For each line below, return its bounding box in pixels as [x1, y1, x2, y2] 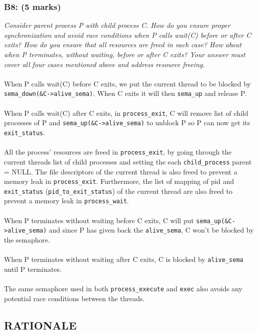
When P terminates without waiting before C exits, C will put [4, 215, 194, 225]
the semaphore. [4, 234, 50, 245]
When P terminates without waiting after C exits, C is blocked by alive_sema [4, 254, 244, 264]
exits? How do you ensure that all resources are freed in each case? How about [4, 39, 242, 50]
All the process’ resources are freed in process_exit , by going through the [4, 147, 232, 157]
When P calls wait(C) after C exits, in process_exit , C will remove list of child [4, 107, 249, 118]
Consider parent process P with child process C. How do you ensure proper [4, 20, 231, 30]
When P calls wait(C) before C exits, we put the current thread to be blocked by [4, 78, 251, 88]
